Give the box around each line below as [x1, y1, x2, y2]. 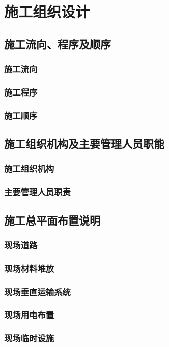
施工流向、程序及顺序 [4, 36, 111, 51]
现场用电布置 [4, 308, 54, 321]
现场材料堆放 [4, 262, 54, 274]
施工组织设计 [4, 1, 90, 22]
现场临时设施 [4, 332, 54, 344]
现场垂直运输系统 [4, 285, 71, 298]
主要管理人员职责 [4, 185, 71, 198]
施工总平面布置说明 [4, 212, 100, 228]
